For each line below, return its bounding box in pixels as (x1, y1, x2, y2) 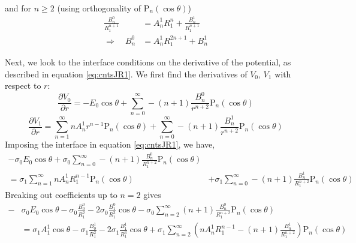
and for (5, 2, 32, 14)
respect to (5, 79, 41, 92)
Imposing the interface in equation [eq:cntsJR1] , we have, (5, 138, 215, 151)
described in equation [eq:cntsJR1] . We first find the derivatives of (5, 67, 248, 80)
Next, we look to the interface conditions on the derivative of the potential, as (5, 56, 291, 68)
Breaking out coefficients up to (5, 188, 117, 201)
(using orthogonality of (57, 2, 141, 14)
